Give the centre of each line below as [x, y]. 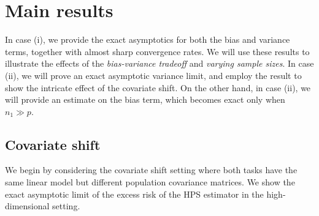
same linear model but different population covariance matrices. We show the [150, 182]
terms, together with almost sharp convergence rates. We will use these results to [157, 51]
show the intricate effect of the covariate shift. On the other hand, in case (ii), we [158, 87]
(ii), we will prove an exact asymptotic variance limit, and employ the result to [153, 75]
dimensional [27, 206]
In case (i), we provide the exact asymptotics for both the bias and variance [148, 39]
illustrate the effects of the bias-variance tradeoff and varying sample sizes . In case [159, 63]
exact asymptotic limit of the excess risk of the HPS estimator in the [134, 194]
